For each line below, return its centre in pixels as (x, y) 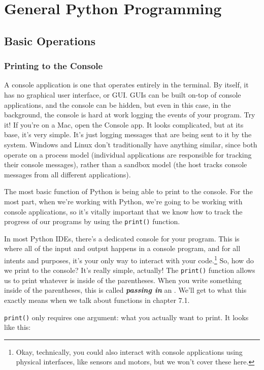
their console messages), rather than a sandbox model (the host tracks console (126, 164)
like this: (18, 327)
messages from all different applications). (68, 174)
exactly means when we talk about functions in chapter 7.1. (97, 300)
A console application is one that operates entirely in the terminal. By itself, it (126, 85)
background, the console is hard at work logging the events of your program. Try (130, 115)
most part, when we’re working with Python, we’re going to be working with (123, 201)
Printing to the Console (54, 66)
